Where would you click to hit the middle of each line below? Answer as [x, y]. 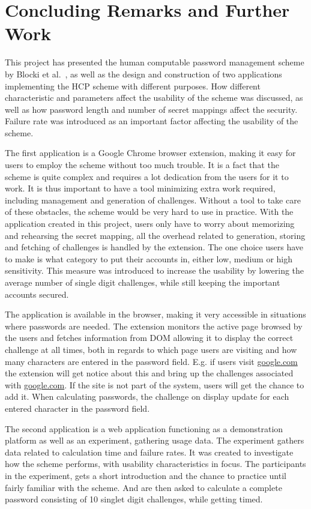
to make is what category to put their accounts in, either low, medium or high [149, 258]
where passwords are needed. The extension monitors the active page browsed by [154, 326]
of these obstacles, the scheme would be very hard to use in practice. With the [149, 212]
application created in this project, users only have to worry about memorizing [150, 224]
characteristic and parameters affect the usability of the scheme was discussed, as [154, 98]
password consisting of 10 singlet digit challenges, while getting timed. [134, 499]
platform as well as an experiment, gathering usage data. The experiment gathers [155, 440]
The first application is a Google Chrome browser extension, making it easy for [150, 153]
